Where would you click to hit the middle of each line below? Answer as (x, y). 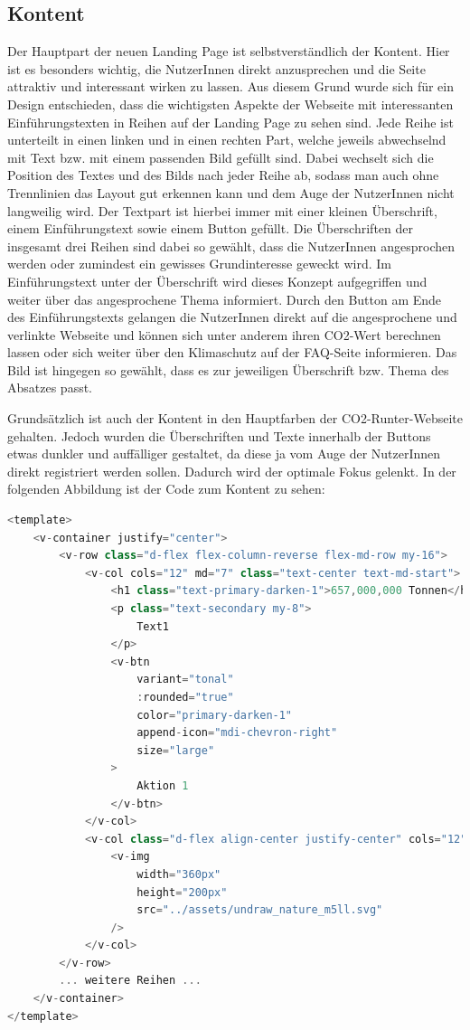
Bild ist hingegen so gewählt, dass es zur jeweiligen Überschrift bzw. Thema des (228, 369)
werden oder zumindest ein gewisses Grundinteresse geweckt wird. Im (199, 264)
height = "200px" (182, 892)
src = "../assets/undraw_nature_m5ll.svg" (260, 910)
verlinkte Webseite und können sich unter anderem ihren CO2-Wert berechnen (224, 334)
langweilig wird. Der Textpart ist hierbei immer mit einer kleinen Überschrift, (222, 210)
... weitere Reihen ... (130, 981)
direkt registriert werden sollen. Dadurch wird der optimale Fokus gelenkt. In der (232, 471)
